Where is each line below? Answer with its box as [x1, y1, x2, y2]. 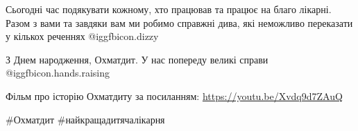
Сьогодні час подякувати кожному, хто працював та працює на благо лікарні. [6, 2, 332, 16]
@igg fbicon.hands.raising [6, 65, 110, 80]
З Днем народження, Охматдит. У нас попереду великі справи [6, 52, 268, 66]
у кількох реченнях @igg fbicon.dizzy [6, 29, 159, 43]
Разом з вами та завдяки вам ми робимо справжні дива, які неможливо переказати [6, 15, 353, 30]
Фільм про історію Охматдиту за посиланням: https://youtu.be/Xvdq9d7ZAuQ [6, 88, 343, 103]
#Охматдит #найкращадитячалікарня [6, 112, 165, 126]
